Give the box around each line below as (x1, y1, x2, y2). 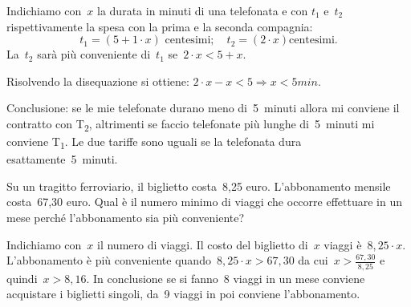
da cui (298, 252, 328, 269)
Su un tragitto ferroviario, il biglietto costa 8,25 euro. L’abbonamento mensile (6, 177, 391, 194)
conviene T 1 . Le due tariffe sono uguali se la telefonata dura (6, 133, 302, 151)
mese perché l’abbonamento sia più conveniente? (6, 209, 245, 225)
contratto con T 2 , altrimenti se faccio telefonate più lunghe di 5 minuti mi (6, 115, 375, 134)
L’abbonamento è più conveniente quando (6, 252, 211, 269)
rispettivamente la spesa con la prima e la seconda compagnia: (6, 18, 313, 34)
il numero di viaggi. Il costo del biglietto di (97, 236, 308, 252)
